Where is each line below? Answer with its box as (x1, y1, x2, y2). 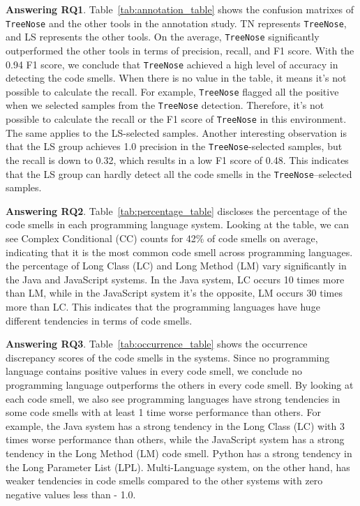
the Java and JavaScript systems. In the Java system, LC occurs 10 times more (6, 271, 345, 286)
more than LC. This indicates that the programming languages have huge (6, 299, 320, 313)
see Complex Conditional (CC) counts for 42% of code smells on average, (6, 231, 318, 245)
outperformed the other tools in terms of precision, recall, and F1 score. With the (6, 43, 354, 57)
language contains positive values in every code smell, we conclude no (6, 364, 302, 378)
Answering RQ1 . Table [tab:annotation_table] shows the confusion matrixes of (6, 2, 354, 16)
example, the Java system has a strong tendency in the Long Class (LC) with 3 (6, 418, 345, 433)
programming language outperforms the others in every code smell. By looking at (6, 377, 354, 392)
